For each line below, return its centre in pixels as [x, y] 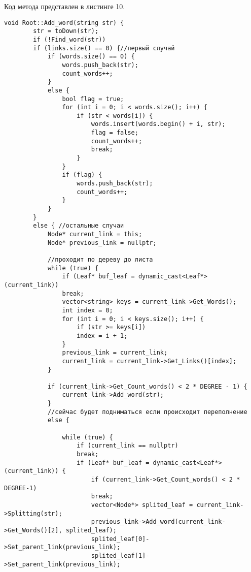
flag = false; [115, 133]
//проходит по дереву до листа [100, 259]
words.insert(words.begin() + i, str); [158, 124]
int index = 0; [87, 310]
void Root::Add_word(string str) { [64, 23]
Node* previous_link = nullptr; [102, 243]
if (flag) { [82, 175]
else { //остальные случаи [79, 226]
